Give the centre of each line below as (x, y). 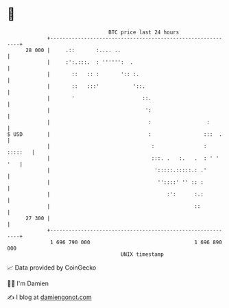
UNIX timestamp (142, 254)
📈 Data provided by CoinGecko (52, 268)
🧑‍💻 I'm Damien (28, 283)
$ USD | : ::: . (115, 134)
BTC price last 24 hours (144, 32)
